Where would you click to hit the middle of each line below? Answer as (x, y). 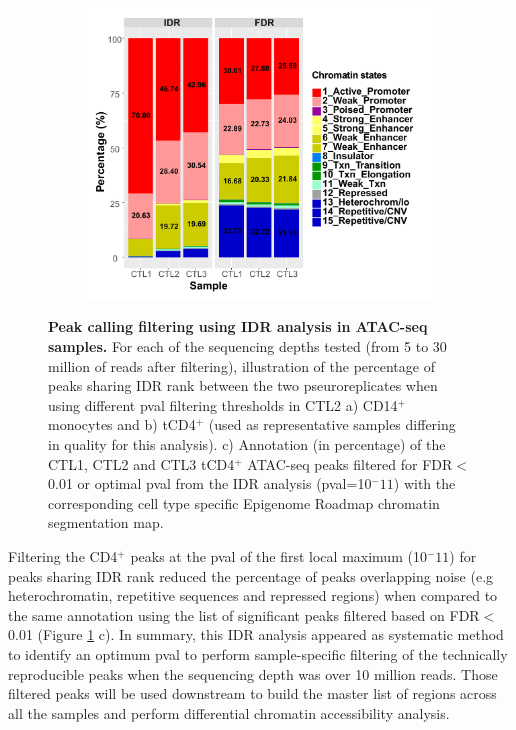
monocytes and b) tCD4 (122, 424)
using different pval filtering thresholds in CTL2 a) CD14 (223, 404)
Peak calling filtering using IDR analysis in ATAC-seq (238, 326)
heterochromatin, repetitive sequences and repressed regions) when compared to (253, 595)
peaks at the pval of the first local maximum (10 (278, 555)
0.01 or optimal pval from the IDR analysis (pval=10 (210, 483)
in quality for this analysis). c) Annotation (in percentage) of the (247, 444)
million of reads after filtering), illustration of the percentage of (241, 365)
